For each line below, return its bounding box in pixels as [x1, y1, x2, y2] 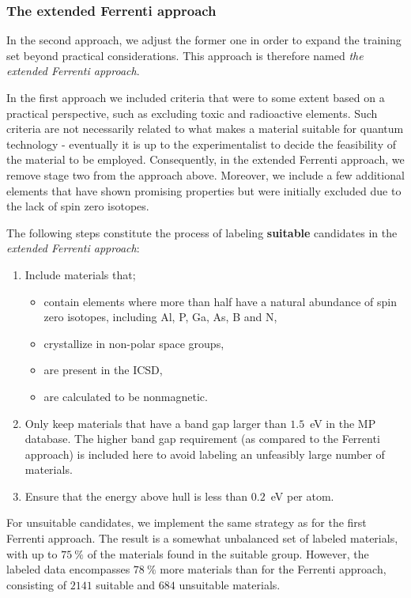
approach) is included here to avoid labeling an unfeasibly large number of [25, 445, 385, 462]
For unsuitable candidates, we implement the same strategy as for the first [6, 514, 367, 531]
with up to [6, 545, 58, 562]
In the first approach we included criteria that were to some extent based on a [6, 89, 385, 105]
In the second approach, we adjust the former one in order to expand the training [6, 32, 402, 48]
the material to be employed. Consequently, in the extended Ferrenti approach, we [6, 151, 405, 168]
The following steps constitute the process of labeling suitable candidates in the [6, 224, 398, 240]
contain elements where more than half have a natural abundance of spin [43, 293, 397, 309]
